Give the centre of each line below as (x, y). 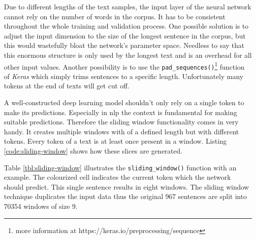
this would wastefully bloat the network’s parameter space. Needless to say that (124, 45)
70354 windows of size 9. (41, 206)
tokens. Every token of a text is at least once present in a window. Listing (115, 141)
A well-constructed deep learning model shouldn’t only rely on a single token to (124, 102)
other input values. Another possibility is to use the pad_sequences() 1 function (124, 66)
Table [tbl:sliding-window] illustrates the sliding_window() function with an (120, 167)
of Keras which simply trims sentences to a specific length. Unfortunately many (124, 76)
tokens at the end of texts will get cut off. (67, 86)
